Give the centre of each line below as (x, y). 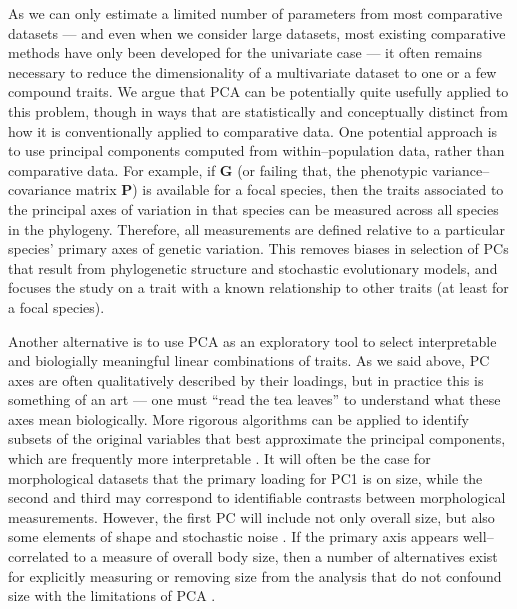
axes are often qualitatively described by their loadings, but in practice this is (246, 379)
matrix (96, 189)
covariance (40, 189)
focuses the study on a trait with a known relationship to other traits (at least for (258, 287)
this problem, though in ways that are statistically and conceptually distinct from (258, 110)
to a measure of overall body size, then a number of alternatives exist (285, 556)
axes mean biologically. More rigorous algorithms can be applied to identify (238, 418)
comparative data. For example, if (112, 169)
